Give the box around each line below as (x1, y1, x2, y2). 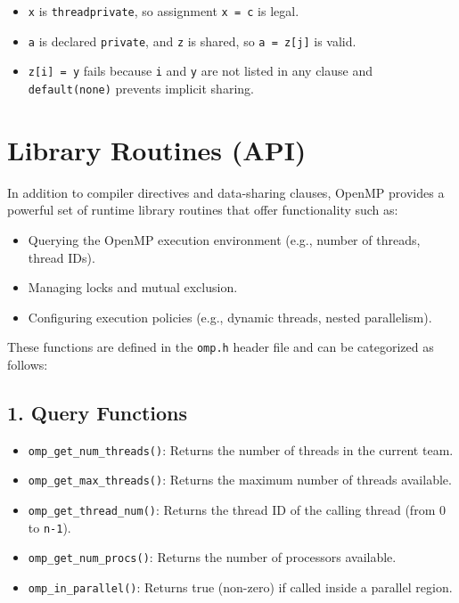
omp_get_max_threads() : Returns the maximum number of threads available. (28, 470, 452, 489)
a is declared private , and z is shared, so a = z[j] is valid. (28, 31, 357, 50)
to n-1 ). (28, 517, 71, 536)
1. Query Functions (7, 398, 188, 426)
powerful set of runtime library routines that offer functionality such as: (7, 200, 398, 219)
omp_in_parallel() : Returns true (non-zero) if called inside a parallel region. (28, 578, 453, 597)
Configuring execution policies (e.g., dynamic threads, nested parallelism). (28, 307, 432, 326)
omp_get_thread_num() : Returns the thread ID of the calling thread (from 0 (28, 501, 446, 519)
